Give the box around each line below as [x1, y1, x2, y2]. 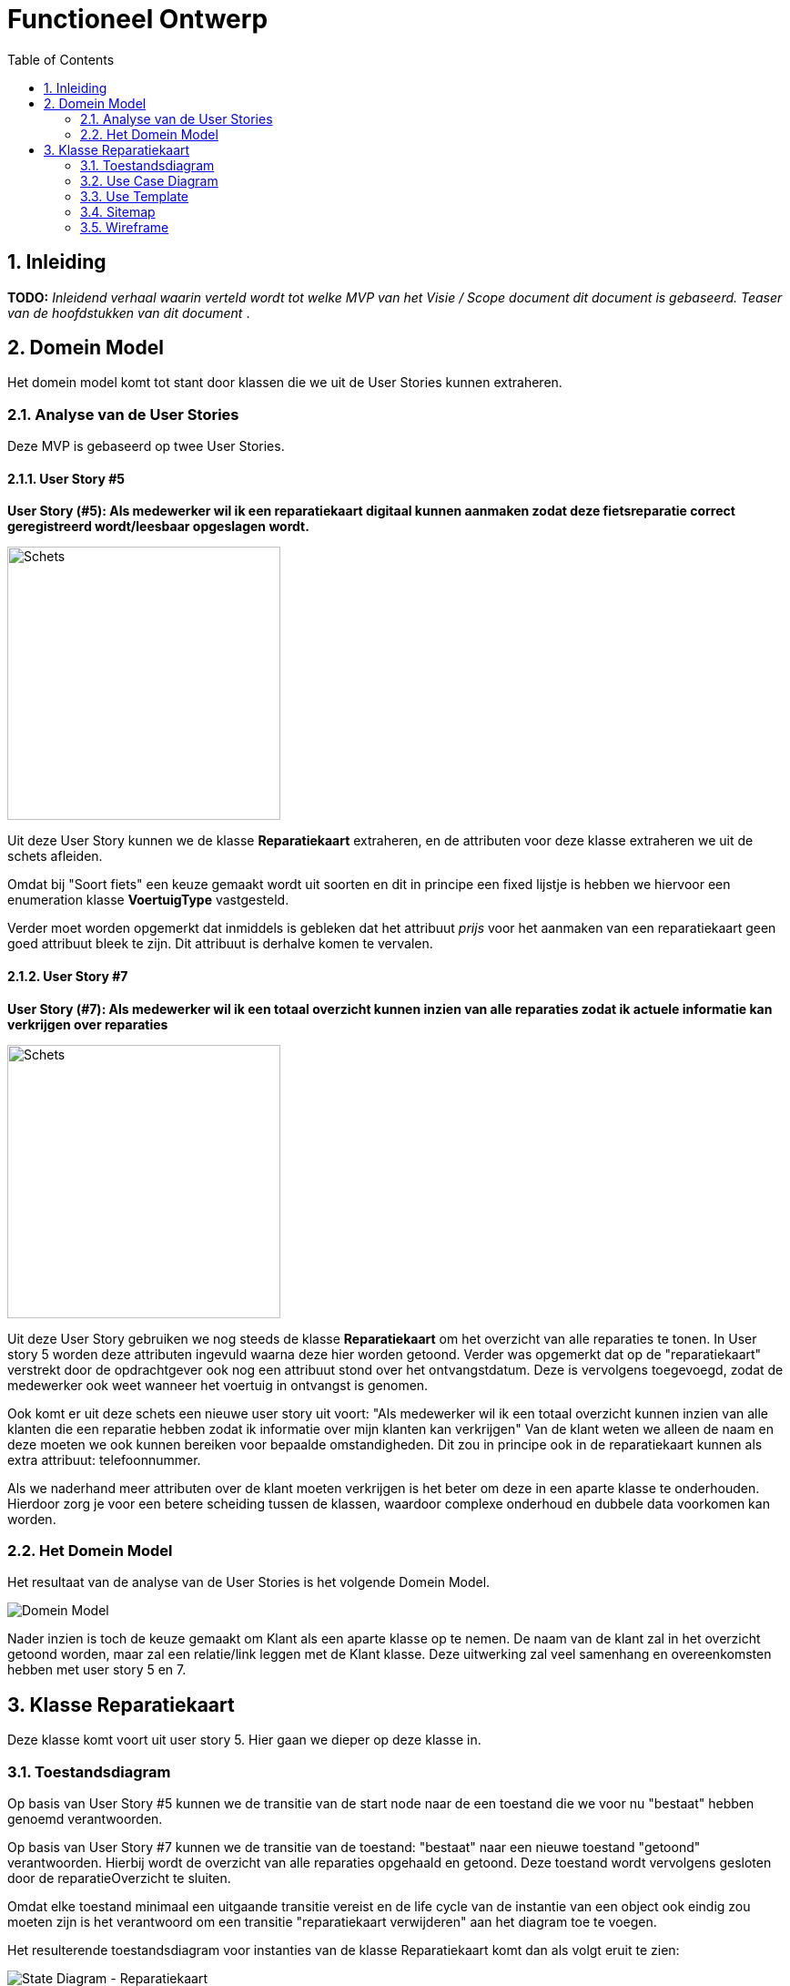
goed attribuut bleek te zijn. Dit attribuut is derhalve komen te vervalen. [7, 936, 433, 952]
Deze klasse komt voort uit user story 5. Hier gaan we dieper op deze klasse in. [7, 1732, 481, 1748]
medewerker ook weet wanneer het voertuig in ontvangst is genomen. [7, 1377, 429, 1393]
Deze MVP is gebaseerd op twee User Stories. [7, 438, 285, 455]
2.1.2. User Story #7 [7, 968, 128, 985]
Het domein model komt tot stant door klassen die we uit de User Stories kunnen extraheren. [7, 374, 562, 391]
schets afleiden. [7, 848, 103, 865]
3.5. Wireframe [80, 219, 169, 235]
